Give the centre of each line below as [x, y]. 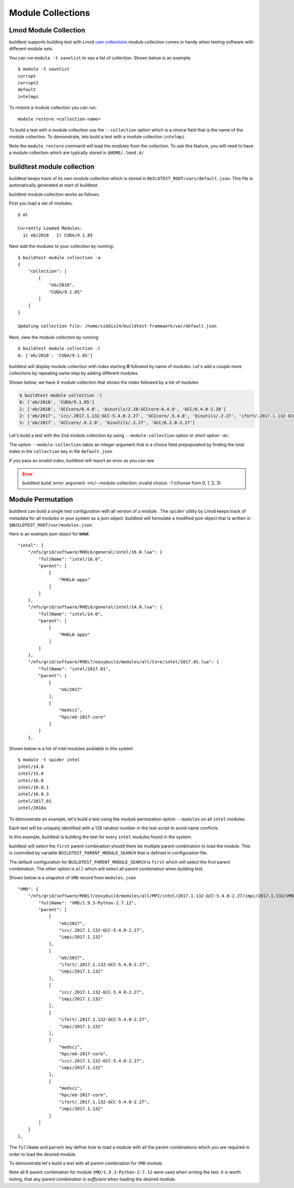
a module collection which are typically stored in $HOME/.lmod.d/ [76, 153]
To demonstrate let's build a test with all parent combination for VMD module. [86, 1163]
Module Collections [49, 13]
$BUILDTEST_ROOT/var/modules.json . [51, 525]
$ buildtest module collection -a [59, 257]
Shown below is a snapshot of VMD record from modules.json [73, 878]
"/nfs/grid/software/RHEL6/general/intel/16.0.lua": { [95, 552]
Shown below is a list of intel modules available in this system [71, 749]
